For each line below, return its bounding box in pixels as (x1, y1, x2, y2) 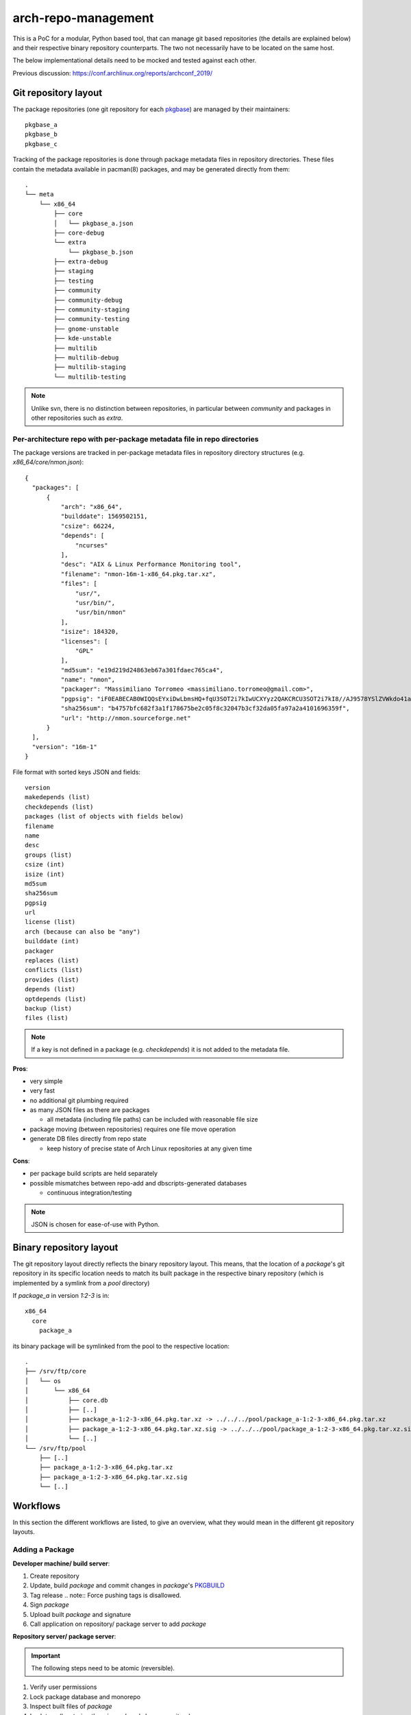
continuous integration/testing (47, 1189, 132, 1197)
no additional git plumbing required (29, 1096, 129, 1104)
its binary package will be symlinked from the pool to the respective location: (12, 1342, 229, 1350)
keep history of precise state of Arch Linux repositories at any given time (47, 1144, 253, 1152)
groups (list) (25, 851, 72, 859)
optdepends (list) (25, 995, 87, 1003)
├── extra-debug (53, 258, 108, 265)
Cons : (12, 1157, 30, 1166)
